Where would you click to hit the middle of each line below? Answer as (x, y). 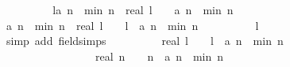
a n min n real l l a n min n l (132, 25)
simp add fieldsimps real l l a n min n (145, 41)
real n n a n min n (159, 56)
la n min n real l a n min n (143, 9)
